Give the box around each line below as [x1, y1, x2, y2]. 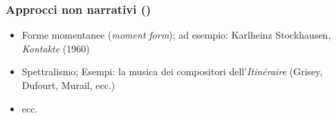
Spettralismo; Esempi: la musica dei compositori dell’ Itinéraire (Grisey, [21, 64, 323, 79]
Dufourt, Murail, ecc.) [21, 78, 115, 92]
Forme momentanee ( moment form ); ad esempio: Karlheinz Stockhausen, [21, 28, 331, 42]
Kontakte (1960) [21, 41, 90, 55]
